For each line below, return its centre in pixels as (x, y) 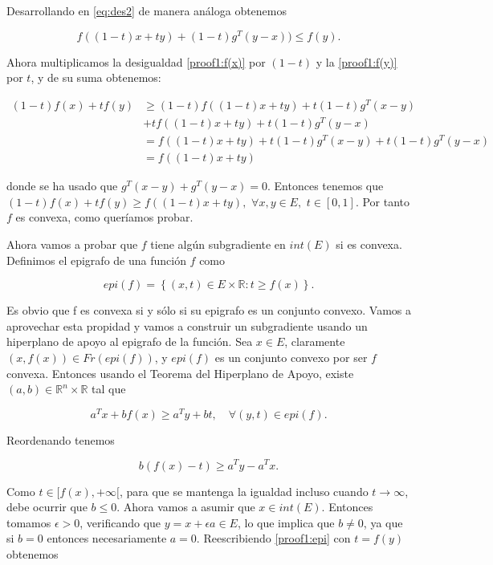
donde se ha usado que (62, 186)
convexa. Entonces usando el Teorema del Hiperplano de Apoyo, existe (180, 373)
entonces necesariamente (107, 538)
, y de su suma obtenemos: (96, 77)
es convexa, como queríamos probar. (104, 217)
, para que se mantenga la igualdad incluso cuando (244, 491)
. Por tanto (383, 201)
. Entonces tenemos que (326, 186)
